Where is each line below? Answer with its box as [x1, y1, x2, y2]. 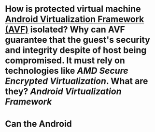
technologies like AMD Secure [5, 66, 129, 76]
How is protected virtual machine [5, 3, 141, 15]
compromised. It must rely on [5, 55, 126, 66]
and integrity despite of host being [5, 45, 147, 56]
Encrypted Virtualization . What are [5, 76, 148, 87]
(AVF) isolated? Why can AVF [5, 24, 126, 35]
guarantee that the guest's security [5, 34, 151, 46]
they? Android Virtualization [5, 86, 122, 97]
